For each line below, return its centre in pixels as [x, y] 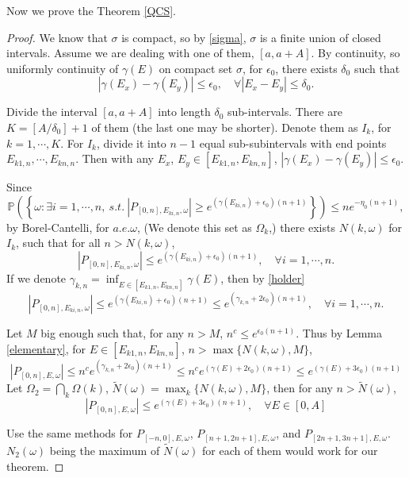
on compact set [196, 68]
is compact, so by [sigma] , [184, 37]
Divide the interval [52, 112]
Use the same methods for [70, 433]
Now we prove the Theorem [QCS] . [91, 10]
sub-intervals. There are [285, 112]
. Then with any [115, 158]
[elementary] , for [46, 348]
